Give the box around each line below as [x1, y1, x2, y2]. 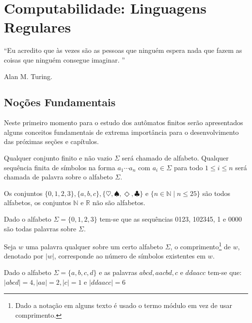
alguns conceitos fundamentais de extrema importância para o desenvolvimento [4, 127, 239, 137]
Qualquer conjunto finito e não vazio [4, 153, 112, 163]
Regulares [4, 17, 71, 37]
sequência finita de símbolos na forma [4, 162, 115, 172]
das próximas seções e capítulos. [4, 136, 99, 146]
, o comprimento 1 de [170, 240, 231, 251]
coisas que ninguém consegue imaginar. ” [4, 54, 125, 65]
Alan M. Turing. [4, 71, 53, 81]
